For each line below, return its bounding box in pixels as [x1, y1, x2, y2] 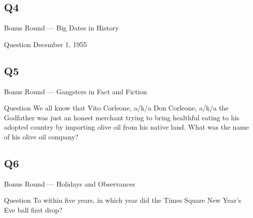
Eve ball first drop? [4, 204, 63, 215]
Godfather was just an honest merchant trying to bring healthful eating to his [4, 112, 240, 122]
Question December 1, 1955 [4, 39, 87, 49]
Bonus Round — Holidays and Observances [4, 178, 135, 189]
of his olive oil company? [4, 131, 78, 141]
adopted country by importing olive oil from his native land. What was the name [4, 122, 249, 132]
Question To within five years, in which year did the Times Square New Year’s [4, 195, 242, 205]
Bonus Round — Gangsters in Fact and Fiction [4, 86, 147, 96]
